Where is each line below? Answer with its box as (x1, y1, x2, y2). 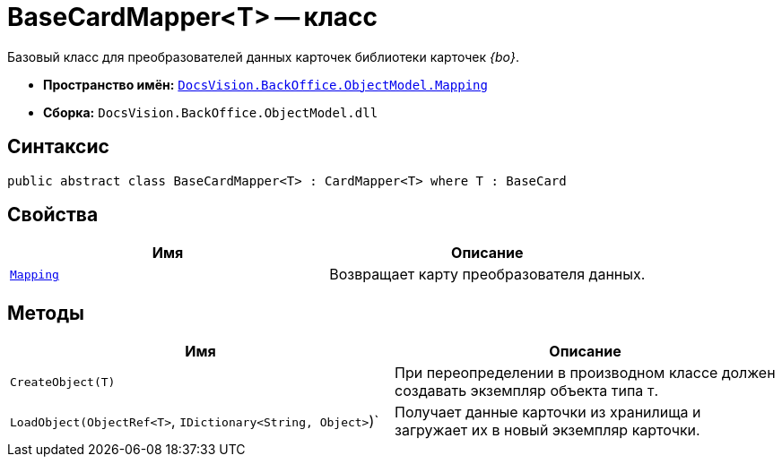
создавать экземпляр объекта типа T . (395, 382, 659, 400)
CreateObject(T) (10, 374, 116, 389)
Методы (7, 301, 84, 324)
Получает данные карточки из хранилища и (395, 403, 701, 422)
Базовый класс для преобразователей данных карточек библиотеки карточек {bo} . (7, 48, 519, 64)
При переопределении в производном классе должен (395, 364, 776, 382)
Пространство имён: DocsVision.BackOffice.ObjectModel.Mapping (43, 76, 488, 92)
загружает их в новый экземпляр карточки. (395, 421, 700, 440)
